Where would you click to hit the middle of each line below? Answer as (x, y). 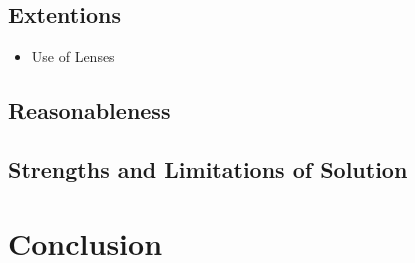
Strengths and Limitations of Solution (208, 168)
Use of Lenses (73, 56)
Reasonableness (89, 110)
